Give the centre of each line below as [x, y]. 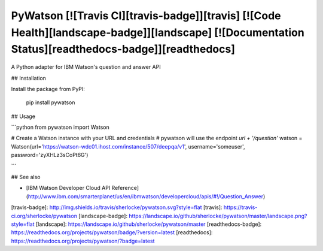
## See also [26, 177]
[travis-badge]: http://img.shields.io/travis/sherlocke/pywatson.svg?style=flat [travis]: [117, 207]
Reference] [125, 188]
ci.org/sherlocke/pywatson [44, 216]
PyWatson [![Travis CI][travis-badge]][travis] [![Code [146, 16]
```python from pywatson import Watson [60, 127]
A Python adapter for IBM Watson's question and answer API [86, 67]
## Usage [23, 116]
